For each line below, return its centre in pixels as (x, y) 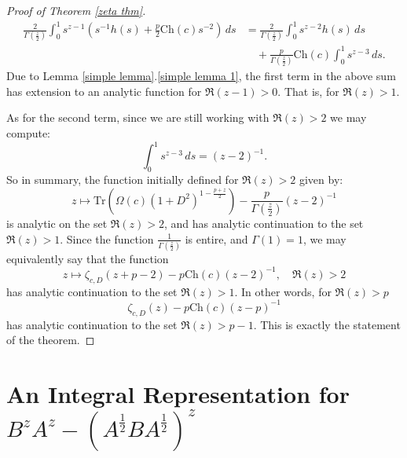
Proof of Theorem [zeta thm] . (76, 10)
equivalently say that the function (88, 258)
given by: (321, 179)
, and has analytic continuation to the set (264, 223)
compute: (28, 133)
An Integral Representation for (178, 394)
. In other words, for (283, 291)
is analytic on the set (57, 223)
